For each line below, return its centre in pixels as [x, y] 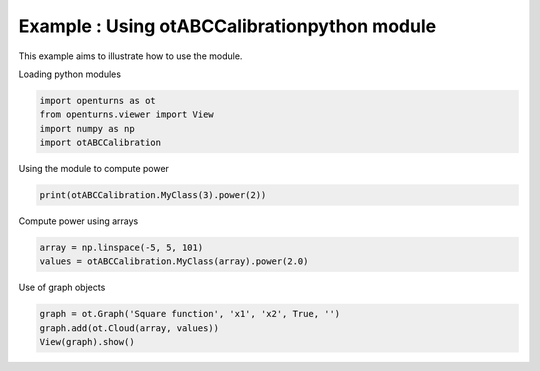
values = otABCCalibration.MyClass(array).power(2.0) [174, 261]
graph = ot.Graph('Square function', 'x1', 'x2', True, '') [190, 314]
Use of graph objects [62, 287]
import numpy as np [87, 128]
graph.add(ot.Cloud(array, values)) [129, 328]
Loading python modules [70, 74]
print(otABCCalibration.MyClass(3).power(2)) [153, 195]
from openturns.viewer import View [126, 114]
